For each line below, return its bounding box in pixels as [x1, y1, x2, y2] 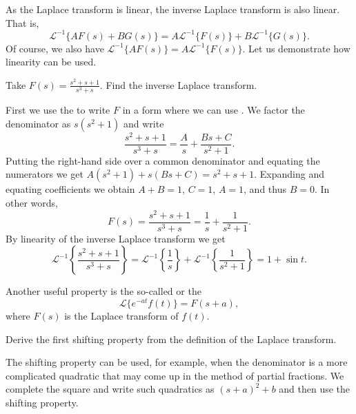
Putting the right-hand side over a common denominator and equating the [6, 153, 320, 167]
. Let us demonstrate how [242, 41, 350, 55]
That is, [6, 15, 39, 30]
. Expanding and [254, 167, 324, 181]
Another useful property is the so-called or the [6, 284, 201, 298]
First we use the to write [6, 103, 110, 117]
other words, [6, 195, 58, 209]
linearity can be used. [6, 54, 97, 69]
